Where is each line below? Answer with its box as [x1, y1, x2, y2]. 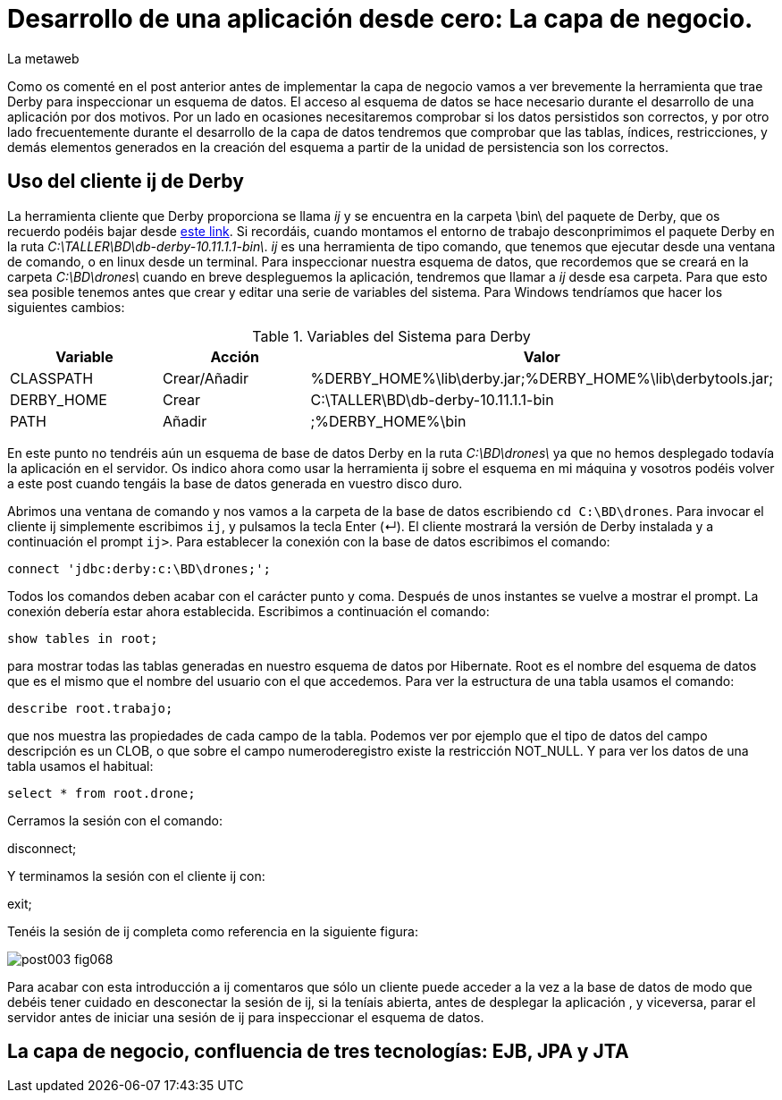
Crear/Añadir [163, 368, 248, 387]
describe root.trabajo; [7, 700, 173, 715]
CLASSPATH [10, 368, 94, 387]
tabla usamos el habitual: [7, 757, 154, 774]
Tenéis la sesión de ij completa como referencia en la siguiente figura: [7, 923, 418, 939]
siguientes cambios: [7, 299, 125, 315]
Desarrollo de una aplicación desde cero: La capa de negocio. [7, 4, 753, 34]
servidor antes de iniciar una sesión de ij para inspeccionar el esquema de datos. [7, 1009, 484, 1025]
